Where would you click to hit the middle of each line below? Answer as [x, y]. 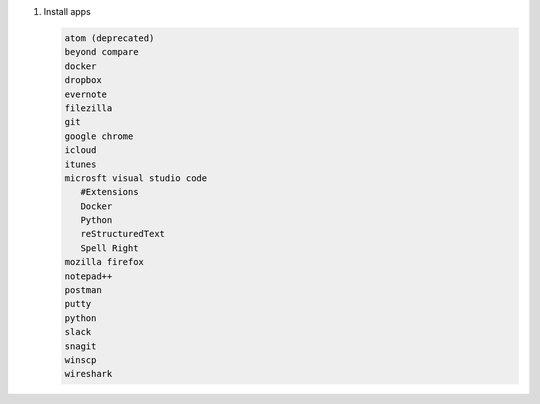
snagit [80, 346]
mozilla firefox [104, 262]
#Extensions [109, 192]
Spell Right [109, 248]
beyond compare [101, 52]
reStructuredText [122, 234]
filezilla [88, 108]
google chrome [99, 136]
